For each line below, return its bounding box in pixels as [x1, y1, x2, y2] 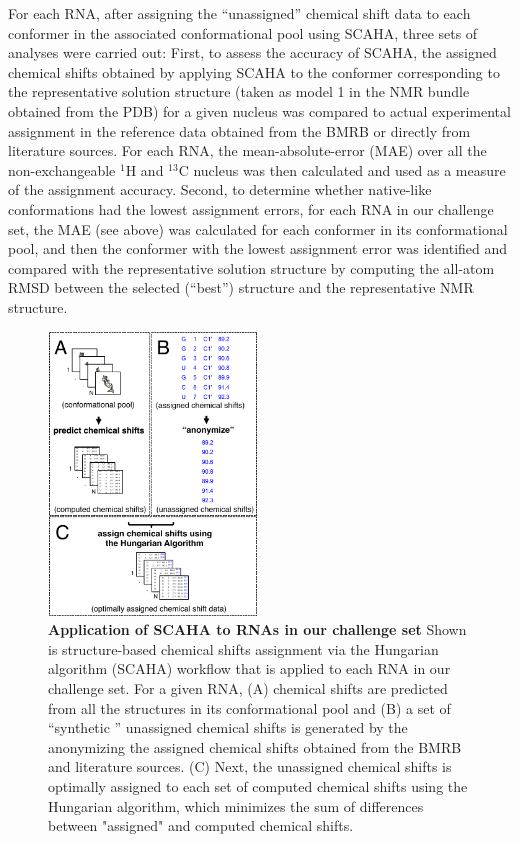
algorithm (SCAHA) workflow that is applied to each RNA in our [48, 658, 451, 679]
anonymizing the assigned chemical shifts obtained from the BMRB [48, 736, 462, 757]
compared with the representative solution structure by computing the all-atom [8, 257, 495, 278]
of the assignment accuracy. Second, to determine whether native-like [8, 179, 432, 200]
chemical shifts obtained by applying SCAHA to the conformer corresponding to [8, 61, 500, 82]
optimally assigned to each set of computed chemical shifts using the [48, 776, 468, 797]
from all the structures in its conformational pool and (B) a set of [48, 697, 451, 718]
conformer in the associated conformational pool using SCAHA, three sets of [8, 22, 478, 43]
